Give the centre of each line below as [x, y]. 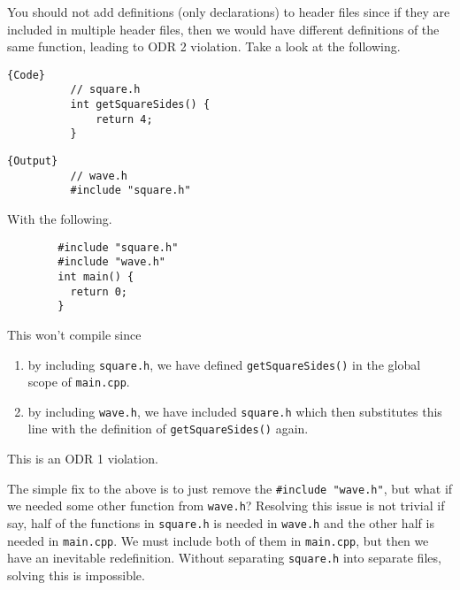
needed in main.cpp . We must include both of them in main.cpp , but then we [218, 540]
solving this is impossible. [76, 575]
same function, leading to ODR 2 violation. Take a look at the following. [204, 46]
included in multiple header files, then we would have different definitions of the [223, 29]
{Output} [33, 161]
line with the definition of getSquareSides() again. [168, 429]
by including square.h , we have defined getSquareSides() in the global [224, 364]
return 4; [124, 119]
